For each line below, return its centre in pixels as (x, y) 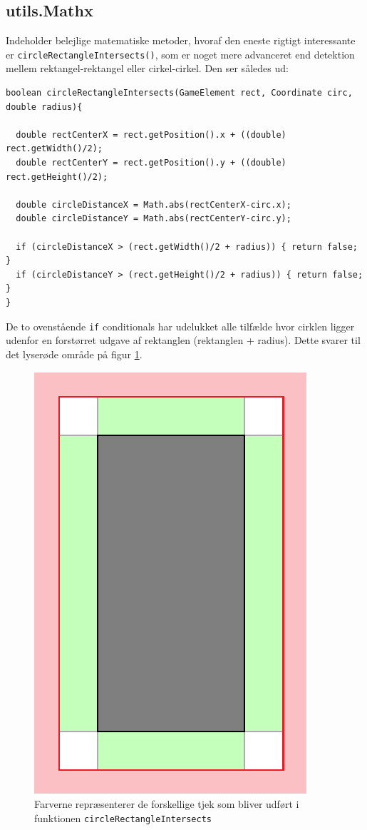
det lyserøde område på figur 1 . (74, 354)
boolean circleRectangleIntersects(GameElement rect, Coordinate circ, (179, 93)
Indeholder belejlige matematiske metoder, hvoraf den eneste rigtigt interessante (181, 40)
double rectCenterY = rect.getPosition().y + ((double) (151, 163)
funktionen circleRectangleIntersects (123, 818)
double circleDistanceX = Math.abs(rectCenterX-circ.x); (154, 204)
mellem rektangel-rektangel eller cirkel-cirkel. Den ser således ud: (147, 68)
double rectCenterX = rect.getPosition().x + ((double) (151, 135)
